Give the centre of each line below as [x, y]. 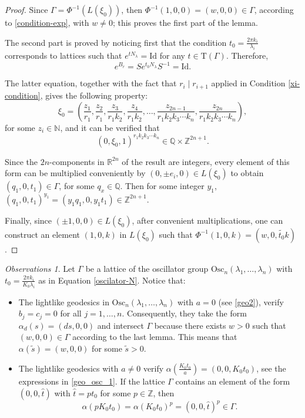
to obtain [247, 173]
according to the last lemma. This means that [155, 337]
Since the [21, 161]
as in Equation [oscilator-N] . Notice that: [112, 280]
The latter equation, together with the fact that [91, 83]
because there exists [190, 325]
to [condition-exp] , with [47, 22]
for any [172, 55]
